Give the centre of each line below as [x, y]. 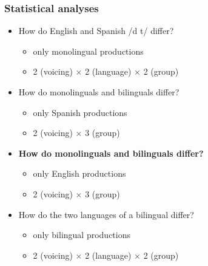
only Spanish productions [80, 112]
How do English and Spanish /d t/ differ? [96, 31]
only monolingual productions [88, 51]
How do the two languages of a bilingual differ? [106, 214]
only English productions [79, 173]
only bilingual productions [82, 235]
